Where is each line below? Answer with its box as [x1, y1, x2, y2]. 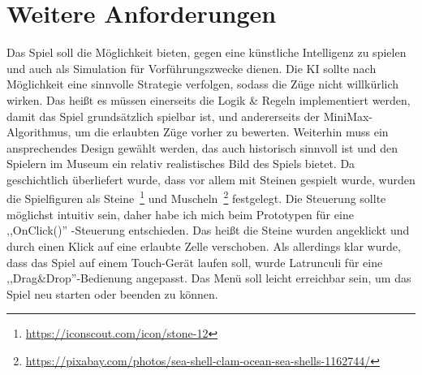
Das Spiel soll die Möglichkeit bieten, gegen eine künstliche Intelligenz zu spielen [6, 44, 407, 61]
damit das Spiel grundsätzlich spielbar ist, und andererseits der [6, 107, 321, 124]
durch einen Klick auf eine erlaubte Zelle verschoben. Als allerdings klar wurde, [6, 237, 401, 254]
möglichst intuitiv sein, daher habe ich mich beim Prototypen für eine [6, 205, 354, 222]
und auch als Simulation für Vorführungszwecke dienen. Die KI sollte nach [6, 59, 377, 76]
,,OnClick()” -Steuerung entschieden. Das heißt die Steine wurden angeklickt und [6, 222, 410, 239]
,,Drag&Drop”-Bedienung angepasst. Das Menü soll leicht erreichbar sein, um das [6, 269, 411, 287]
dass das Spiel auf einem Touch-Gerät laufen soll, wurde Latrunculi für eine [6, 253, 383, 270]
